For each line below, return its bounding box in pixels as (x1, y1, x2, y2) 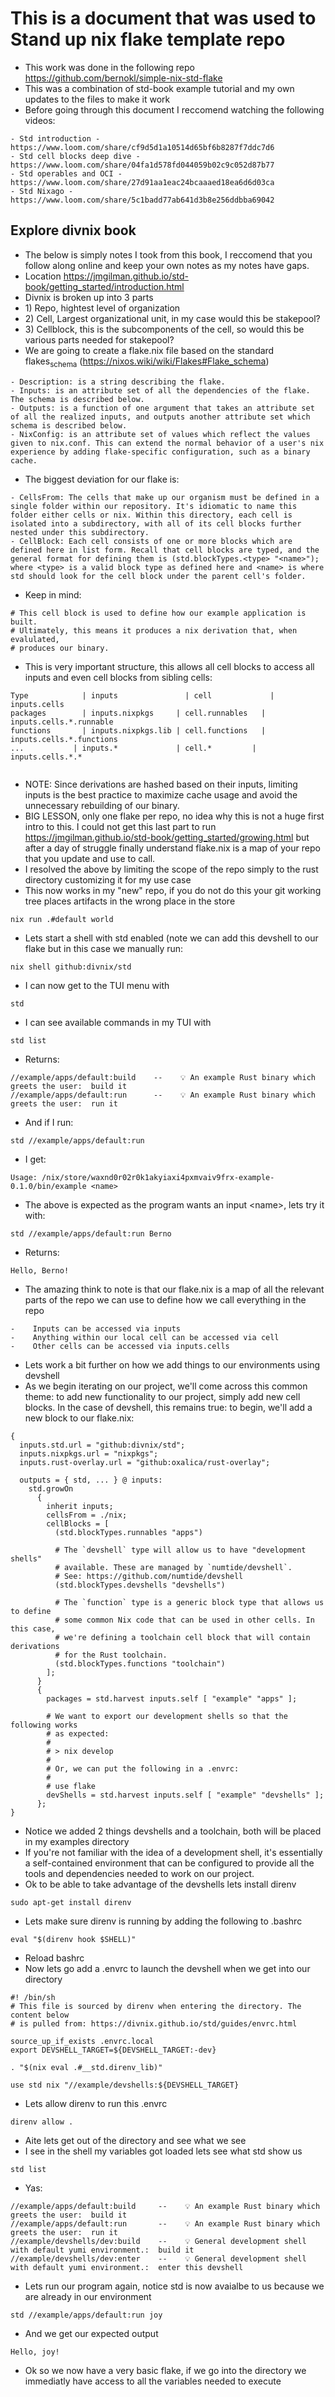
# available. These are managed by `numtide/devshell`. (54, 1562, 293, 1572)
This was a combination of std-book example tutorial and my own (24, 82, 295, 94)
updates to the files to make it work (24, 93, 171, 105)
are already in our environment (24, 2290, 152, 2302)
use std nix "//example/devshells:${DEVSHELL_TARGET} (10, 2080, 240, 2090)
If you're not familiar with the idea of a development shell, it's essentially (24, 1846, 323, 1858)
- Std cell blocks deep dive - (10, 151, 141, 161)
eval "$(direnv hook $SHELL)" (10, 1934, 137, 1944)
